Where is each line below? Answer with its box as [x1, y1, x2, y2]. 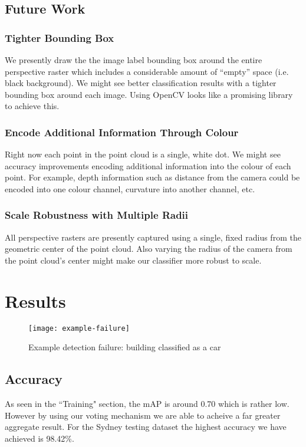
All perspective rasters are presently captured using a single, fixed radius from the [5, 231, 301, 243]
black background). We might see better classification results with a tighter [5, 77, 277, 89]
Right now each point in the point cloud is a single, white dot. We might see [5, 148, 281, 160]
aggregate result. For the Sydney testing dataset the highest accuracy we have [5, 420, 287, 433]
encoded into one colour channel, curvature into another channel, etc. [5, 182, 255, 195]
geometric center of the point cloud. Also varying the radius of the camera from [5, 242, 292, 255]
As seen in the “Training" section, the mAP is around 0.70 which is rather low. [5, 397, 289, 410]
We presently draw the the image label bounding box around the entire [5, 54, 262, 65]
